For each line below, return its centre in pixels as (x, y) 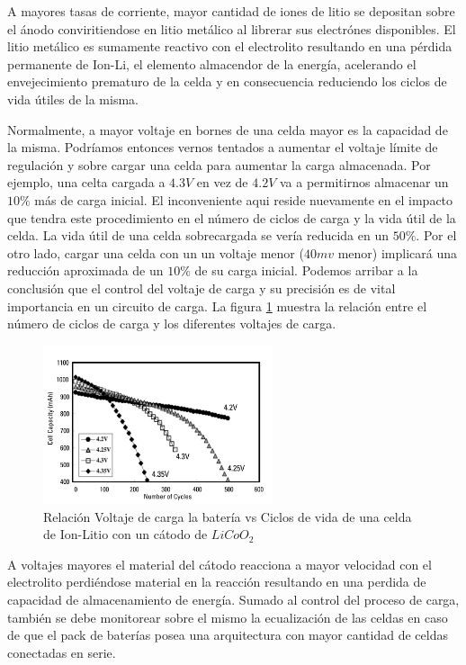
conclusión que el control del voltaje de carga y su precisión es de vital (202, 288)
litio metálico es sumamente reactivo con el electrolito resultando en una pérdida (230, 46)
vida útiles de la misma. (73, 99)
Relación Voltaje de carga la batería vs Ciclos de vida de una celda (228, 516)
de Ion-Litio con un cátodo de (125, 534)
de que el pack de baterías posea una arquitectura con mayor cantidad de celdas (228, 635)
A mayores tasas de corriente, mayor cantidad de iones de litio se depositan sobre (231, 11)
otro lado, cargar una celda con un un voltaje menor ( (156, 252)
